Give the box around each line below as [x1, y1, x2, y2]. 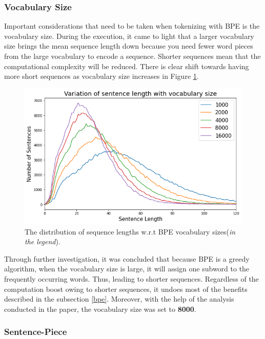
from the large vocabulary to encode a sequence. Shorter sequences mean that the [4, 51, 261, 61]
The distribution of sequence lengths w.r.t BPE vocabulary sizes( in [25, 226, 236, 237]
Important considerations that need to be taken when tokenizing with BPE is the [4, 20, 260, 31]
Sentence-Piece [4, 325, 67, 338]
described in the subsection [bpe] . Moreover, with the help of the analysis [4, 293, 234, 304]
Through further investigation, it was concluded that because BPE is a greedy [4, 253, 250, 264]
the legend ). [25, 236, 60, 247]
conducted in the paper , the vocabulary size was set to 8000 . [4, 303, 196, 314]
